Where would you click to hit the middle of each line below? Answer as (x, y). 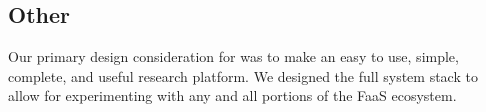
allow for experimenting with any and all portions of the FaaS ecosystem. (232, 95)
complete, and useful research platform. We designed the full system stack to (243, 75)
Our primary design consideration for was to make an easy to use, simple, (233, 56)
